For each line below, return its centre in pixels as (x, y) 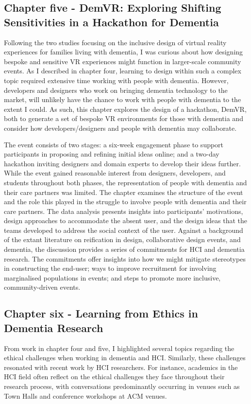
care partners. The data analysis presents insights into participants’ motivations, (124, 211)
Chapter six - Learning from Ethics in (101, 313)
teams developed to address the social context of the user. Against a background (124, 230)
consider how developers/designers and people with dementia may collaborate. (120, 128)
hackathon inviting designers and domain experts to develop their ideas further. (122, 163)
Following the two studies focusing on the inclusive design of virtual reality (115, 42)
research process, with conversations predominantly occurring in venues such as (122, 386)
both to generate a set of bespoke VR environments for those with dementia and (124, 118)
